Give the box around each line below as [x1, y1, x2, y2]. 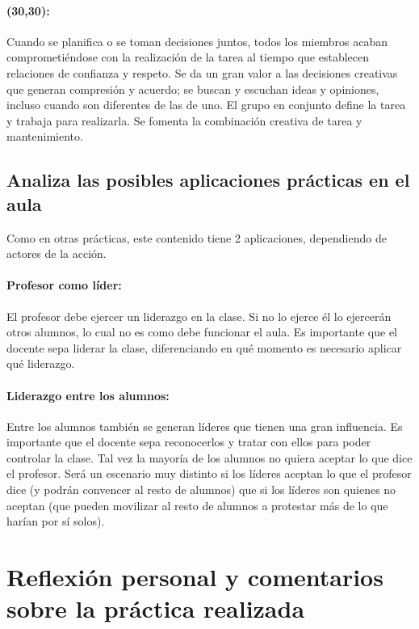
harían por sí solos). [6, 513, 105, 530]
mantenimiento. [6, 128, 83, 145]
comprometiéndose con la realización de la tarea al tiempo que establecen [6, 49, 369, 65]
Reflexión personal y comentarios [6, 560, 383, 593]
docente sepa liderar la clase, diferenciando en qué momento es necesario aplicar [6, 339, 402, 356]
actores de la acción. [6, 245, 107, 262]
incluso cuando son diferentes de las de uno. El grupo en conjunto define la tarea [6, 96, 406, 113]
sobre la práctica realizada [6, 592, 305, 625]
